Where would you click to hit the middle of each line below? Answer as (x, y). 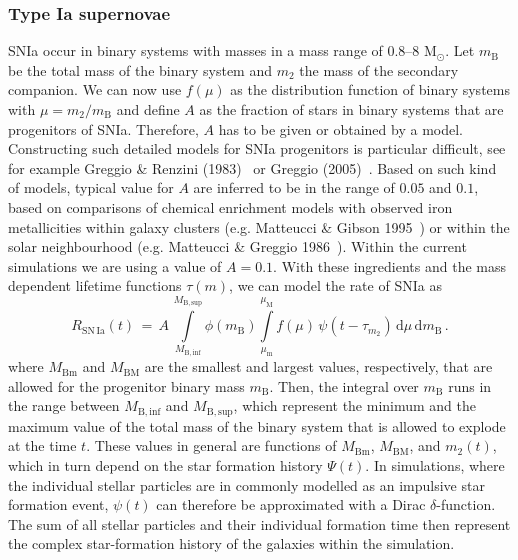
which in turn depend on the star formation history (165, 464)
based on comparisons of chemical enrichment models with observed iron (230, 206)
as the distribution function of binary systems (370, 89)
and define (148, 109)
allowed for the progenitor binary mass (126, 385)
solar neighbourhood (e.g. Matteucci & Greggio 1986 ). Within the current (237, 246)
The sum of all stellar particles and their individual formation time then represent (259, 523)
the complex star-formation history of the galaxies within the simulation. (231, 543)
